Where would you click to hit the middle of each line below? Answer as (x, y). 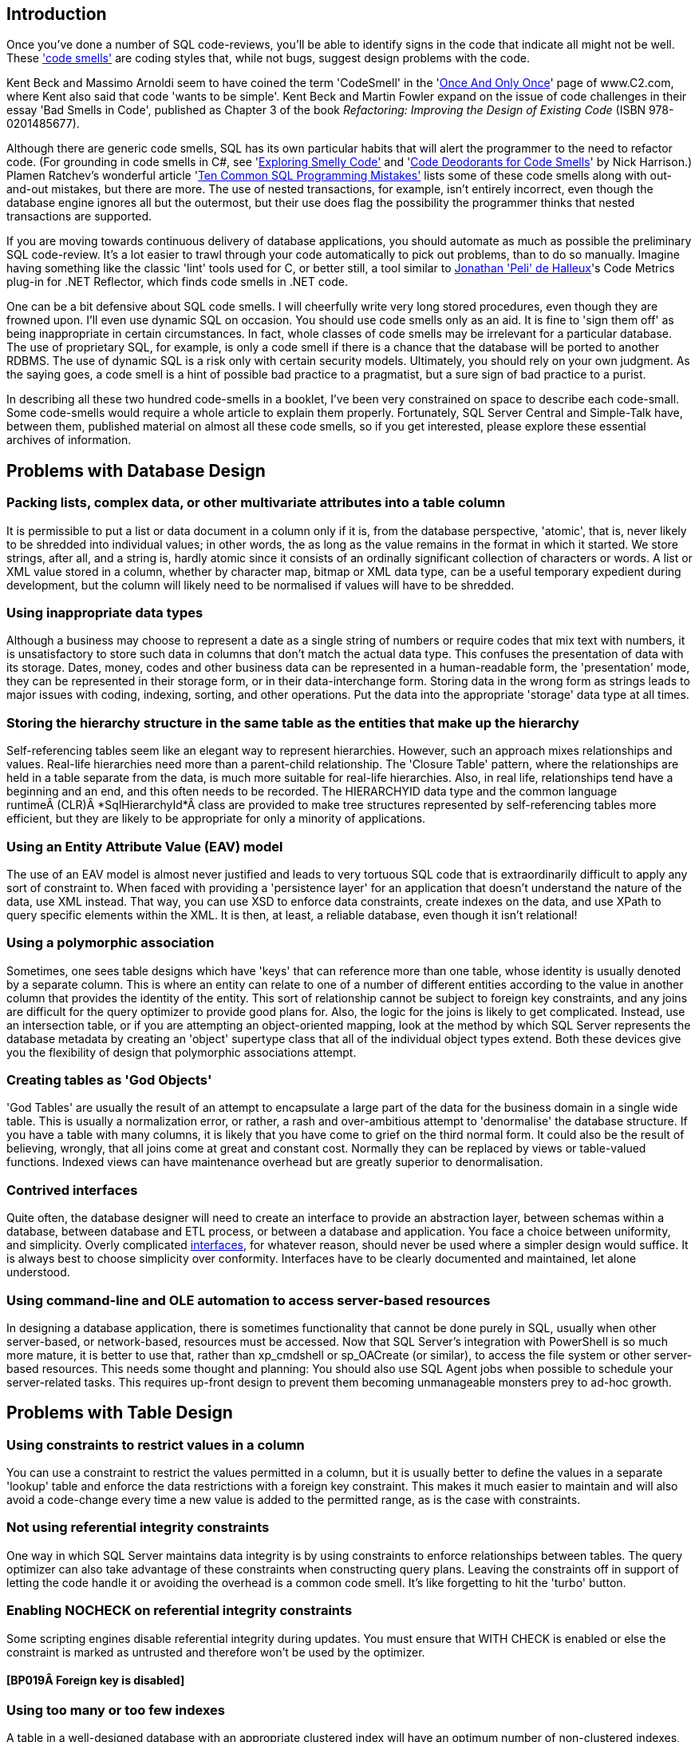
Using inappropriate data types (105, 613)
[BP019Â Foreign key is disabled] (96, 1680)
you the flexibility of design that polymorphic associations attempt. (182, 1052)
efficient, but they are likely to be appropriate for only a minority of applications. (216, 819)
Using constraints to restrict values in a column (156, 1444)
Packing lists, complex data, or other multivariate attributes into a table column (256, 503)
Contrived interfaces (72, 1190)
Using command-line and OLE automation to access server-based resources (249, 1300)
